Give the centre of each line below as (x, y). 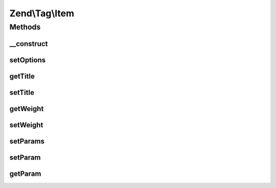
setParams (27, 141)
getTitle (22, 76)
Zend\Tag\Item (42, 13)
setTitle (22, 92)
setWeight (26, 125)
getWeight (27, 109)
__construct (29, 44)
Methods (25, 27)
